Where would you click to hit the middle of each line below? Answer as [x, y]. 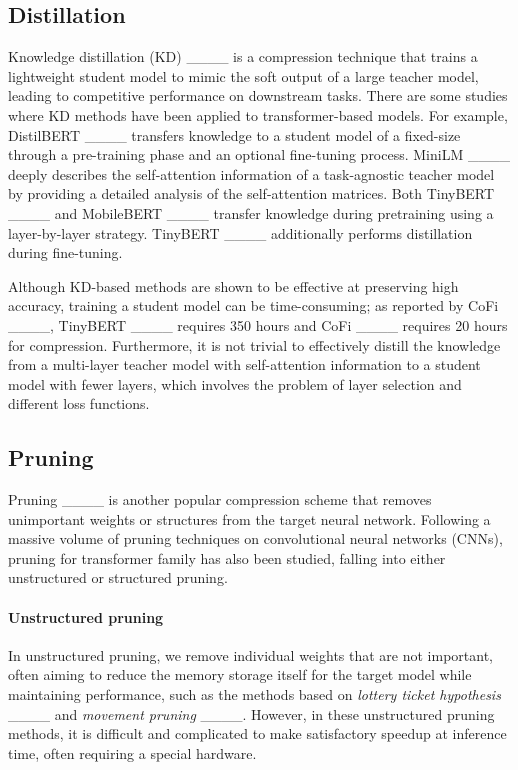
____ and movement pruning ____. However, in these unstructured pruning [251, 713]
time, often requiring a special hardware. [132, 752]
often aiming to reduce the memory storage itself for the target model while [240, 674]
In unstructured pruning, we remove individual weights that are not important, [251, 654]
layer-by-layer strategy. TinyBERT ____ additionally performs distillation [240, 232]
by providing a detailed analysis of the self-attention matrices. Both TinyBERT [251, 193]
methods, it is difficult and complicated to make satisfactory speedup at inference [257, 733]
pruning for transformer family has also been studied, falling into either [227, 557]
